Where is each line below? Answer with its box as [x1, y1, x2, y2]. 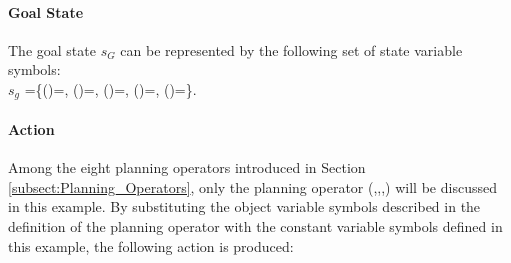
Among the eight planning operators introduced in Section [8, 157, 366, 178]
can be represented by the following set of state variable [120, 39, 463, 60]
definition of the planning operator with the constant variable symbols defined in [8, 216, 503, 237]
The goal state [8, 39, 96, 60]
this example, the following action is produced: [8, 235, 294, 256]
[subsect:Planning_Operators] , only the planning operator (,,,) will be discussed [8, 176, 497, 197]
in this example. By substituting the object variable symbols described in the [8, 196, 481, 217]
